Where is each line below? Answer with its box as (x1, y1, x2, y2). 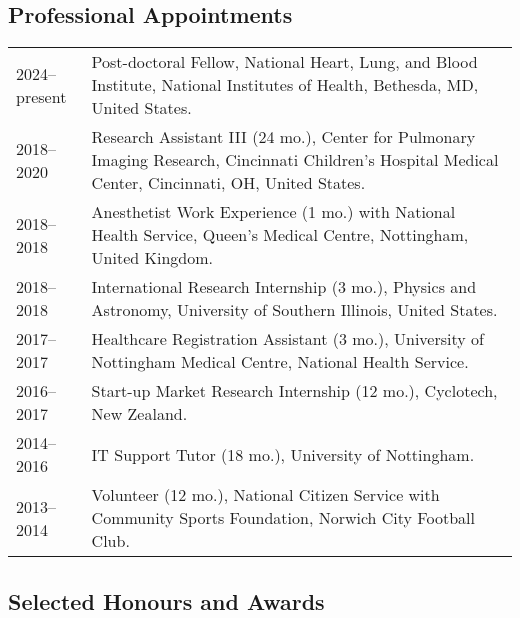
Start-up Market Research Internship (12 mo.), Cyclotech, (91, 379, 498, 403)
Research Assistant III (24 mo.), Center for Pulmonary (91, 125, 476, 149)
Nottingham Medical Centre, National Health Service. (91, 350, 469, 374)
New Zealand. (91, 402, 188, 426)
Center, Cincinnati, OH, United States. (91, 171, 366, 195)
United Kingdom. (91, 246, 213, 270)
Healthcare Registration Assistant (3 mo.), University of (91, 327, 484, 351)
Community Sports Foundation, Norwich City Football (91, 506, 475, 530)
